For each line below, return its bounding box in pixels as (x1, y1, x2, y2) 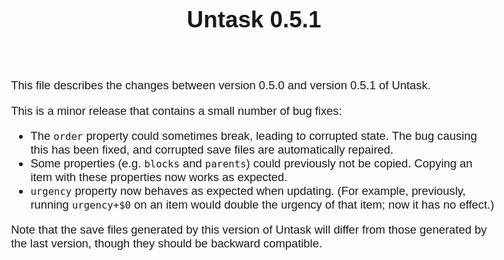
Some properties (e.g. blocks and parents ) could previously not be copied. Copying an (30, 156, 473, 170)
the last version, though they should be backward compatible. (10, 236, 323, 251)
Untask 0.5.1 (186, 6, 322, 33)
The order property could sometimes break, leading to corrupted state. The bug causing (30, 128, 478, 143)
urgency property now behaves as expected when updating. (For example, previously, (30, 183, 466, 198)
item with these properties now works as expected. (30, 169, 288, 184)
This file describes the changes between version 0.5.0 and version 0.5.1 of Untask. (10, 78, 431, 93)
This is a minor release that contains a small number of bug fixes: (10, 103, 343, 118)
